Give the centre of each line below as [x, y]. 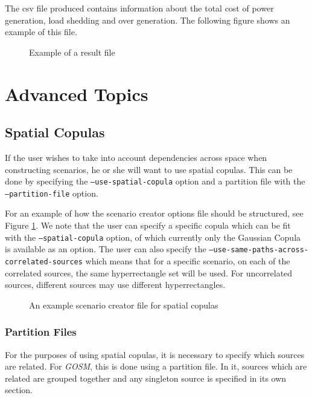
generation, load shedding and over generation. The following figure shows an [148, 20]
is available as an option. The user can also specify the [106, 249]
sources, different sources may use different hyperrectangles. [115, 285]
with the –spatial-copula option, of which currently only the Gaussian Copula [153, 237]
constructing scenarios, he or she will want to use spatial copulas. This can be [149, 169]
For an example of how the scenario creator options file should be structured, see [154, 213]
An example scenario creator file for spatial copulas [124, 305]
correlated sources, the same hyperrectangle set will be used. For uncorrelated [149, 272]
